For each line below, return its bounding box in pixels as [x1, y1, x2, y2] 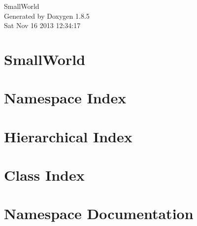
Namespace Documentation [4, 203, 194, 224]
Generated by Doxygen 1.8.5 [4, 10, 90, 21]
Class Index [4, 165, 85, 185]
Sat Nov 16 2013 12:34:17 [4, 20, 81, 31]
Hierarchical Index [4, 126, 132, 146]
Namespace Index [4, 88, 127, 108]
